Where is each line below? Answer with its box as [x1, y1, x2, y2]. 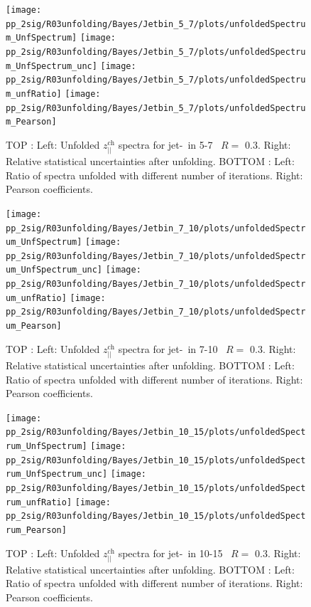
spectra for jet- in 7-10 [118, 341, 218, 356]
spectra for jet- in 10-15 [118, 545, 223, 560]
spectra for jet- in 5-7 [118, 137, 213, 152]
